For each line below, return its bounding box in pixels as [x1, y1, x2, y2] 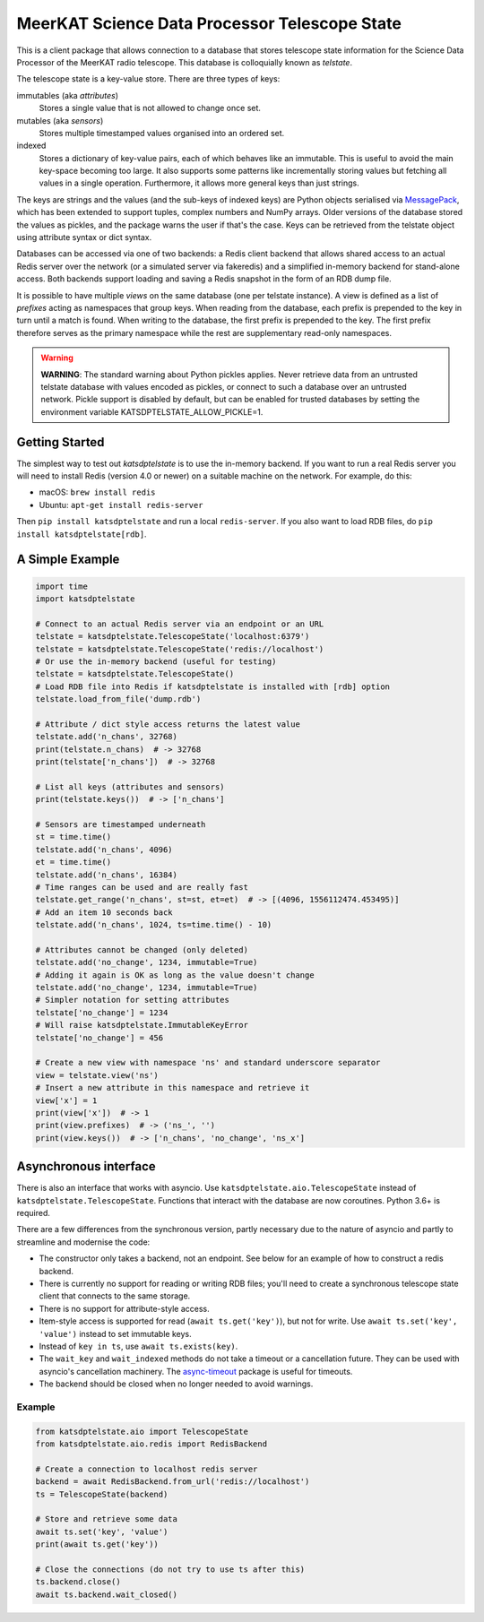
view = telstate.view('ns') [35, 1070, 159, 1080]
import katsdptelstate [35, 593, 135, 604]
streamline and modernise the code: [16, 1237, 151, 1247]
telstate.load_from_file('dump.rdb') [35, 695, 202, 704]
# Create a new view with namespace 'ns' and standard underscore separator [35, 1057, 381, 1068]
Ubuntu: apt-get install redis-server [39, 499, 203, 510]
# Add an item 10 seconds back [35, 907, 174, 918]
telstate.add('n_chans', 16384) [35, 869, 178, 880]
